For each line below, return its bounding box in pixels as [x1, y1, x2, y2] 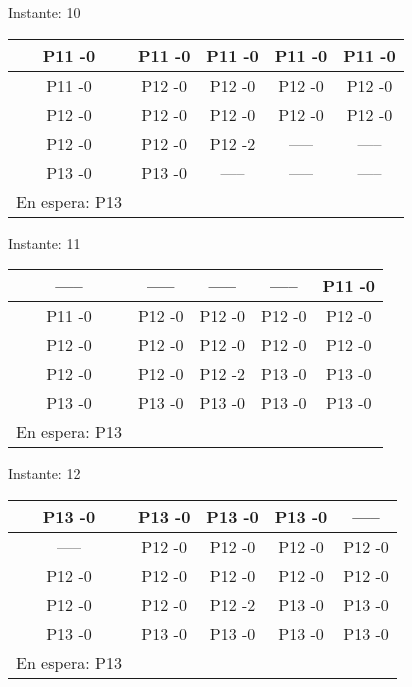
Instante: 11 [8, 232, 81, 253]
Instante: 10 [8, 2, 81, 22]
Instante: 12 [8, 463, 81, 484]
